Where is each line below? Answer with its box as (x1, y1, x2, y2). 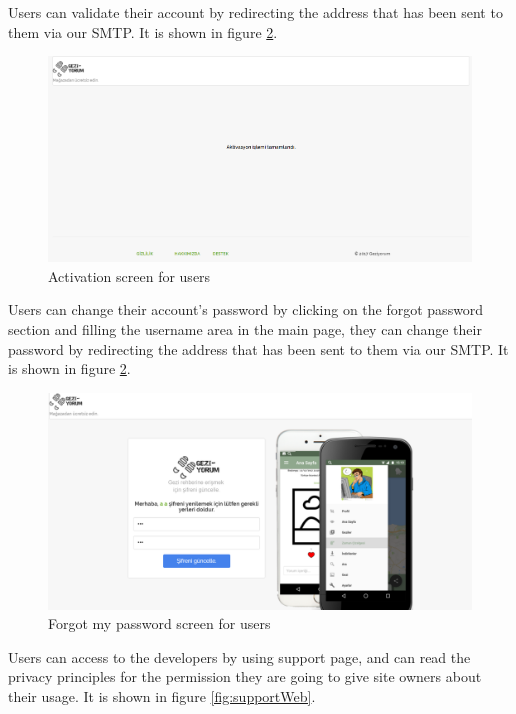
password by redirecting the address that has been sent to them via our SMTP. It (8, 338, 509, 359)
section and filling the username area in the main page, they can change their (8, 318, 482, 339)
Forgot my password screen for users (48, 613, 271, 634)
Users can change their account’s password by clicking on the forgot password (8, 299, 484, 320)
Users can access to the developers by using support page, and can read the (8, 646, 471, 667)
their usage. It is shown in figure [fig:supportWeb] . (8, 686, 316, 707)
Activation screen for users (48, 265, 211, 286)
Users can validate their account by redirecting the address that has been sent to (8, 2, 503, 22)
